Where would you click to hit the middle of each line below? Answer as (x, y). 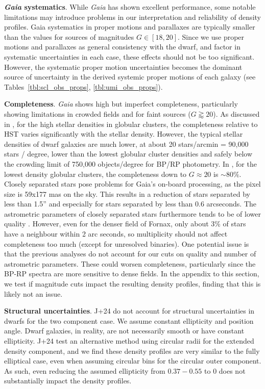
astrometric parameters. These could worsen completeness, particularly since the (130, 263)
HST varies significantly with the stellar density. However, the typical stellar (124, 134)
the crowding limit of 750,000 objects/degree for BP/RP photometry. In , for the (130, 163)
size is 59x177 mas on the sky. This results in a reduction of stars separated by (127, 193)
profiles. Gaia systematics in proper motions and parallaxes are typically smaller (130, 27)
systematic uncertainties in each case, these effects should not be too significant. (129, 56)
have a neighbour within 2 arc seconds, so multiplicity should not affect (116, 234)
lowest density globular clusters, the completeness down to (95, 174)
